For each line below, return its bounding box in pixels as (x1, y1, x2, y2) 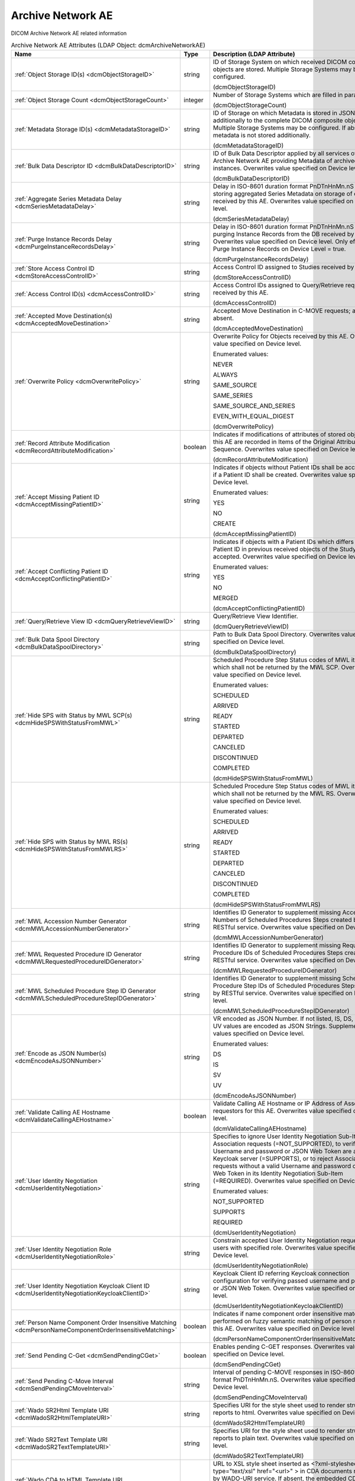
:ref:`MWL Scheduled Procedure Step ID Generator (14, 987, 156, 995)
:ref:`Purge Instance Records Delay (14, 235, 112, 243)
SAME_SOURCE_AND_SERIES (213, 402, 295, 410)
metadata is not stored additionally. (213, 131, 311, 139)
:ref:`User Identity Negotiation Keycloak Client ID (14, 1282, 150, 1290)
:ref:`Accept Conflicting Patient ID (14, 568, 109, 576)
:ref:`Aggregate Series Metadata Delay (14, 195, 122, 203)
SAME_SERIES (213, 392, 253, 400)
